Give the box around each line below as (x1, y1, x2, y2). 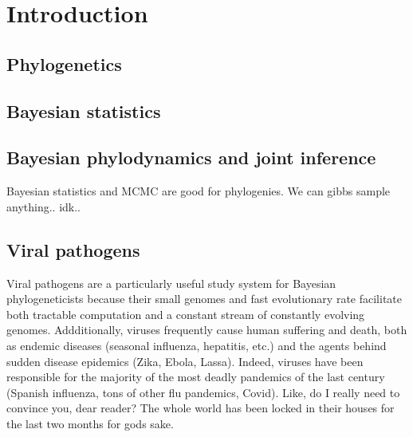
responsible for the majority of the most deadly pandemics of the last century (6, 368, 385, 385)
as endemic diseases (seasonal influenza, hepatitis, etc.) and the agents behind (6, 337, 387, 353)
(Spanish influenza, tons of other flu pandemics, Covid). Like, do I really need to (6, 384, 400, 400)
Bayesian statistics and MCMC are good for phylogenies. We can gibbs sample (6, 183, 391, 199)
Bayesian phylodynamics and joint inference (6, 145, 376, 170)
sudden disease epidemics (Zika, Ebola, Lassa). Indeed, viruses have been (6, 352, 364, 369)
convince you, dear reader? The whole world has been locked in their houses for (6, 400, 395, 416)
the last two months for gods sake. (6, 415, 174, 431)
